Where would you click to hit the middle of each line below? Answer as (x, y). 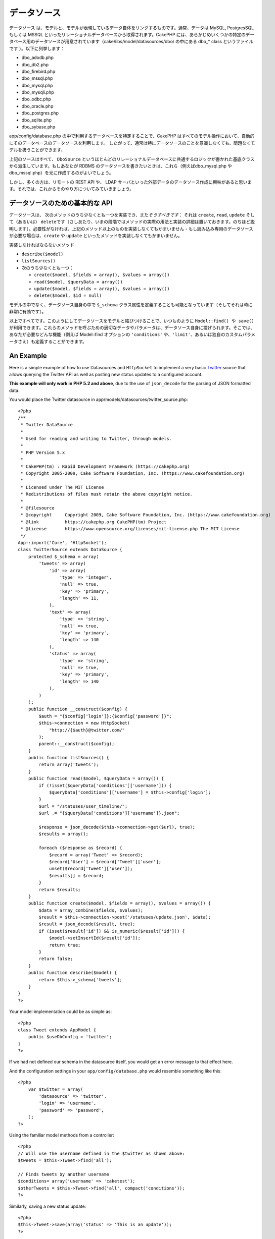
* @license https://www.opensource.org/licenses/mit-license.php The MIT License (130, 529)
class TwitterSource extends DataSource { (70, 550)
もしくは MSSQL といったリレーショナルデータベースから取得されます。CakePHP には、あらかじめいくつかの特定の (127, 34)
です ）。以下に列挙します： (37, 48)
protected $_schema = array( (63, 557)
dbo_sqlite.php (37, 120)
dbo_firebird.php (38, 71)
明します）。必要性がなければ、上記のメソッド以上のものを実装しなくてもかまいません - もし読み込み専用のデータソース (131, 228)
